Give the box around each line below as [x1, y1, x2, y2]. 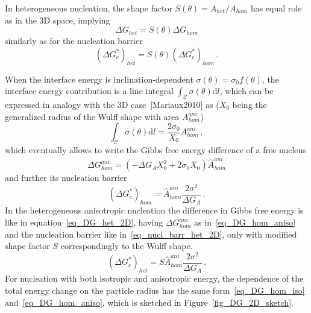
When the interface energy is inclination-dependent [5, 72, 193, 85]
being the [232, 98, 267, 110]
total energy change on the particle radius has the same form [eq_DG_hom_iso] [5, 284, 305, 297]
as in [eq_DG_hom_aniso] [194, 216, 296, 229]
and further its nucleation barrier [5, 171, 127, 184]
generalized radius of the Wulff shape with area [5, 110, 180, 122]
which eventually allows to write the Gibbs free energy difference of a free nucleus [5, 143, 306, 156]
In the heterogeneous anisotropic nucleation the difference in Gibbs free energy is [5, 204, 304, 217]
